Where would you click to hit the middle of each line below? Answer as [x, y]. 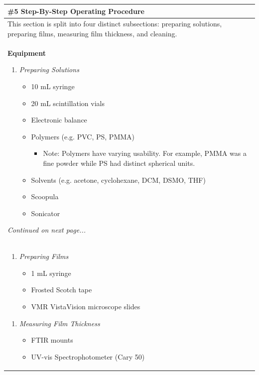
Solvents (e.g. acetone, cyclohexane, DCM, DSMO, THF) [118, 180]
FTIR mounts [52, 340]
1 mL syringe [51, 273]
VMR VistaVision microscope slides [86, 306]
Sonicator [46, 213]
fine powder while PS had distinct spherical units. [119, 163]
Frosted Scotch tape [62, 290]
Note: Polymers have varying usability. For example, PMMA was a [145, 153]
